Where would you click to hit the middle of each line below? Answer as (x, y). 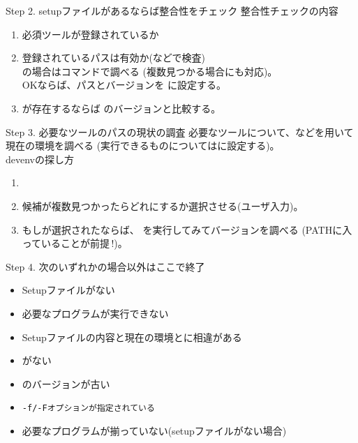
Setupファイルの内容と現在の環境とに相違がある (132, 337)
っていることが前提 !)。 (75, 243)
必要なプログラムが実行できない (95, 313)
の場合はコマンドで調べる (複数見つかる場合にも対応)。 (150, 71)
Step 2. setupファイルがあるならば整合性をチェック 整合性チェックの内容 (172, 10)
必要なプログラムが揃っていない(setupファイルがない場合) (154, 430)
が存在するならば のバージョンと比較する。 (121, 108)
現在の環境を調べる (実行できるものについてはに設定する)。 (143, 145)
